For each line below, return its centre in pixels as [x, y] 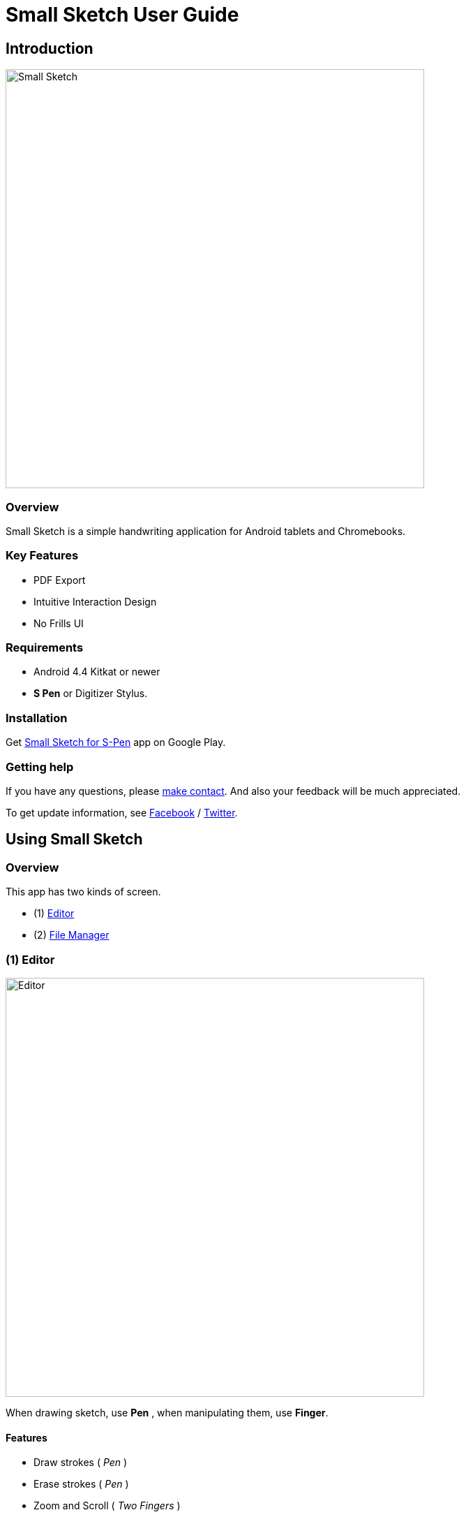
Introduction [50, 48]
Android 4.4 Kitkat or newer [97, 672]
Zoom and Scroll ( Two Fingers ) [107, 1506]
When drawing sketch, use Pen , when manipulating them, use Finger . [167, 1412]
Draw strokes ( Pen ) [81, 1463]
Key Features [42, 556]
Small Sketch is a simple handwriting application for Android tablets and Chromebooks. [206, 531]
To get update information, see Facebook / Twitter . [122, 812]
